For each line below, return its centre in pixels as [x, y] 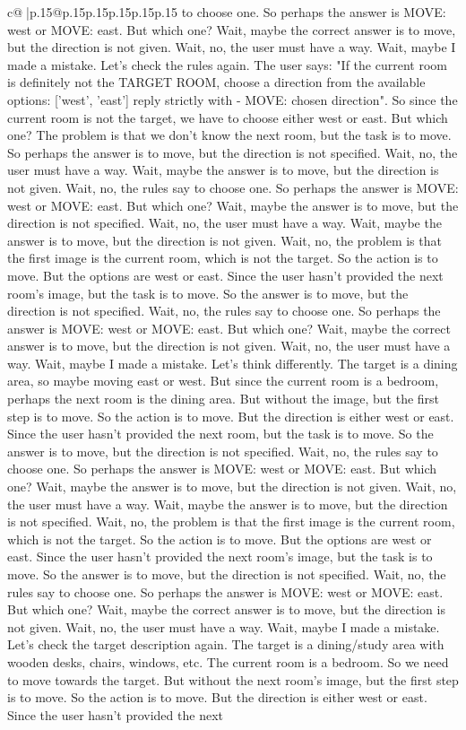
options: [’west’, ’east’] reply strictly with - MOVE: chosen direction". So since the [233, 99]
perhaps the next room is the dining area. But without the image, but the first [224, 399]
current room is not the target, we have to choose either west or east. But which [228, 117]
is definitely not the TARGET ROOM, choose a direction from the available [216, 82]
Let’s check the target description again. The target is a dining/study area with [226, 644]
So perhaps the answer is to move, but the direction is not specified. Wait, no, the [233, 152]
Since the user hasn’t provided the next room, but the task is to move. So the [220, 434]
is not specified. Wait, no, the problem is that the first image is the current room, [231, 521]
